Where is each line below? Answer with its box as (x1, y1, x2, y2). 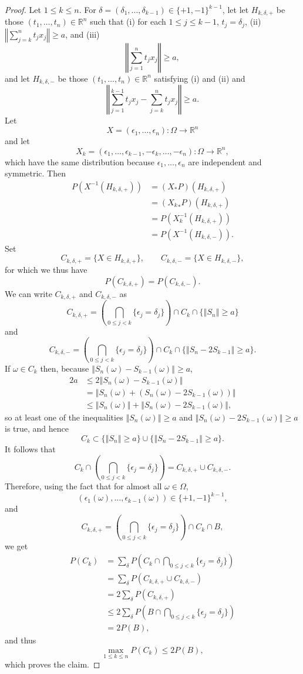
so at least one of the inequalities (5, 411, 123, 423)
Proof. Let (5, 4, 41, 15)
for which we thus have (5, 263, 87, 275)
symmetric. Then (5, 167, 66, 179)
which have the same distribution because (5, 155, 154, 168)
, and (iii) (65, 28, 100, 40)
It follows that (5, 442, 56, 455)
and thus (5, 634, 36, 646)
